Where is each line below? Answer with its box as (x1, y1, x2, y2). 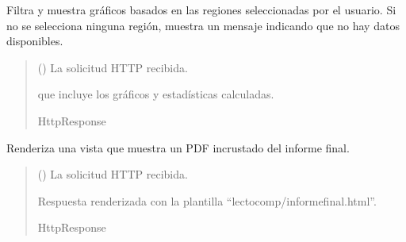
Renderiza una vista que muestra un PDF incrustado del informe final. (6, 139, 350, 156)
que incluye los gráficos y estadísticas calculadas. (37, 86, 274, 102)
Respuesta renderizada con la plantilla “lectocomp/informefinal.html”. (37, 192, 377, 209)
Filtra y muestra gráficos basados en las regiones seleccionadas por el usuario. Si (6, 2, 396, 17)
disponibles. (6, 33, 63, 49)
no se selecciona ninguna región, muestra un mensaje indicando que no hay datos (6, 17, 400, 33)
